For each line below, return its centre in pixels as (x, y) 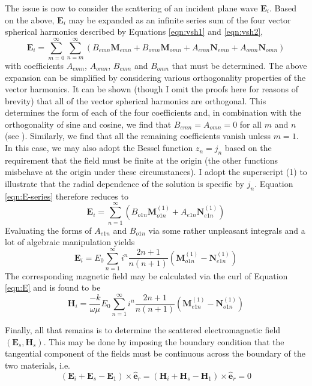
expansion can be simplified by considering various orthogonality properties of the (155, 77)
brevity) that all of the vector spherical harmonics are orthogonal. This (136, 100)
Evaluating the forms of (48, 230)
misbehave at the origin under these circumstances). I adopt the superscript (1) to (156, 172)
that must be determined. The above (239, 65)
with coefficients (34, 65)
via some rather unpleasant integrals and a (227, 230)
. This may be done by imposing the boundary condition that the (164, 341)
